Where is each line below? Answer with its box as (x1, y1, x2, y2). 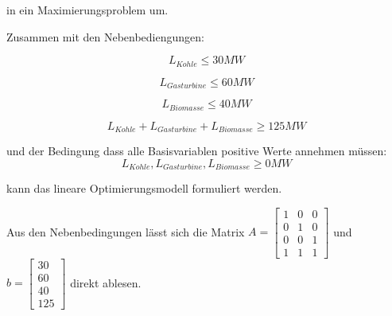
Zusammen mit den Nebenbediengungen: (6, 28, 204, 45)
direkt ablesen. (70, 274, 142, 291)
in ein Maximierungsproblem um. (6, 2, 169, 18)
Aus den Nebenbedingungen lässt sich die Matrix (6, 223, 245, 240)
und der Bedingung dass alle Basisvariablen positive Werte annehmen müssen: (6, 142, 387, 158)
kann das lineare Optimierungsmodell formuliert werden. (6, 180, 282, 197)
